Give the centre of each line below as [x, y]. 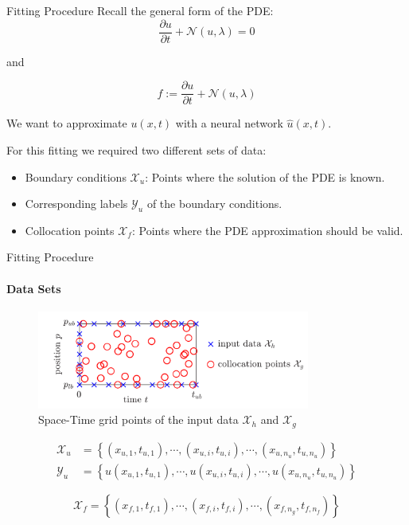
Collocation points [70, 230]
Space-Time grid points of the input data [138, 419]
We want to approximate [67, 123]
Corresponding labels [76, 204]
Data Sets [34, 288]
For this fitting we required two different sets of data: [136, 149]
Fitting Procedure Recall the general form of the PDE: [140, 10]
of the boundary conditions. [214, 204]
